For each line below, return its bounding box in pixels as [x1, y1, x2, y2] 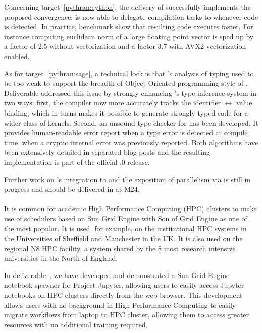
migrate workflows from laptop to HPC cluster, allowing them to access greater [4, 309, 249, 320]
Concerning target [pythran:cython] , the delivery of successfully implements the [4, 2, 251, 12]
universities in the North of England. [4, 253, 118, 263]
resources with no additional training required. [4, 319, 148, 329]
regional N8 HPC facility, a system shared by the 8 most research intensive [4, 243, 236, 253]
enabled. [4, 50, 30, 61]
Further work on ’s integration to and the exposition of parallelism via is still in [4, 174, 251, 184]
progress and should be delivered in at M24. [4, 184, 140, 194]
